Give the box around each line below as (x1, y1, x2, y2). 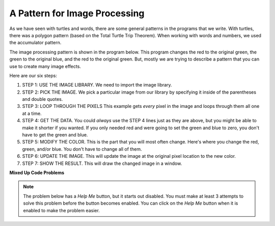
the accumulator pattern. (9, 40, 62, 46)
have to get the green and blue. (22, 132, 88, 138)
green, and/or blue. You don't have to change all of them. (22, 146, 142, 152)
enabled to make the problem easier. (23, 207, 100, 213)
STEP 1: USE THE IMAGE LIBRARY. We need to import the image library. (22, 82, 173, 88)
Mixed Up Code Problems (9, 169, 65, 176)
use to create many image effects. (9, 63, 81, 69)
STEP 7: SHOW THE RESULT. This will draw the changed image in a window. (22, 160, 182, 166)
